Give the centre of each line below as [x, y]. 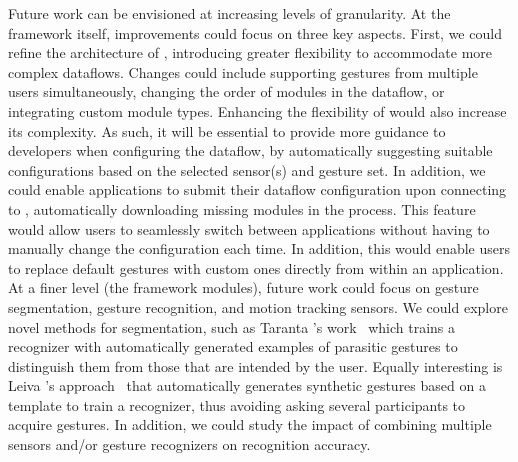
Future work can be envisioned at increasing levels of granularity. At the [229, 13]
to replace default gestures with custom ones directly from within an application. [256, 267]
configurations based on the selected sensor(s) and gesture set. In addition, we [247, 169]
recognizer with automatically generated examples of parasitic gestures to [233, 346]
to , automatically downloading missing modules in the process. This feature [242, 208]
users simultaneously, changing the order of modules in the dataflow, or [226, 91]
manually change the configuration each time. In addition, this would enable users [259, 248]
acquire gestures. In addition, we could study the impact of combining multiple [250, 424]
